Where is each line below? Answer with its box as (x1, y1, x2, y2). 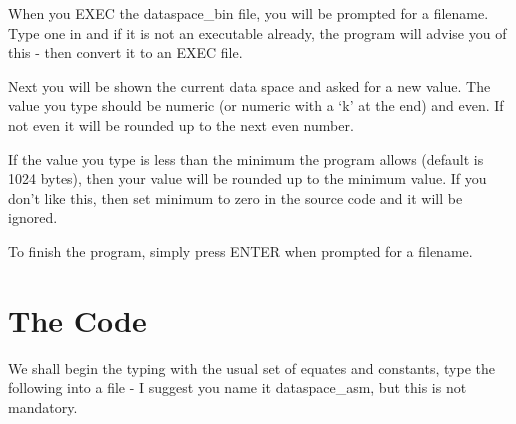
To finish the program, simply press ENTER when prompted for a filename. (8, 240, 473, 261)
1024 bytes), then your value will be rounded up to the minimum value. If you (8, 168, 487, 189)
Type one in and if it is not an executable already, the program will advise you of (8, 22, 507, 43)
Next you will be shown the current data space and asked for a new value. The (8, 75, 491, 96)
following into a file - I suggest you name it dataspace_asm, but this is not (8, 377, 467, 398)
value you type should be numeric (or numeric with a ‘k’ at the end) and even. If (8, 95, 504, 116)
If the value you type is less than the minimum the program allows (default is (8, 148, 484, 169)
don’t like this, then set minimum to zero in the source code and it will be (8, 187, 463, 208)
